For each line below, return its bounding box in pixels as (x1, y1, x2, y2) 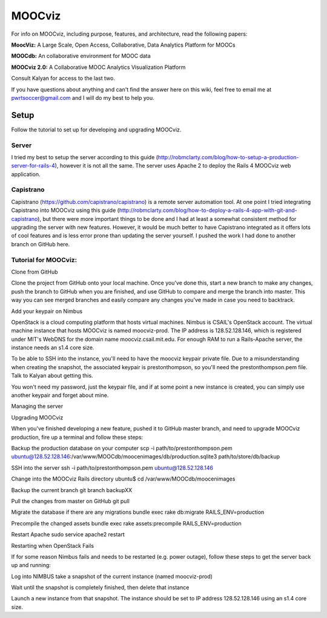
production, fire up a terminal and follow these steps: (11, 433, 144, 441)
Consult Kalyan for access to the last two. (11, 74, 115, 82)
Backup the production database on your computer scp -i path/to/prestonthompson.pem (11, 444, 233, 452)
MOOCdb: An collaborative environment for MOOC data (11, 52, 151, 60)
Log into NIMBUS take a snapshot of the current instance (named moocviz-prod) (11, 573, 213, 580)
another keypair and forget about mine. (11, 392, 109, 399)
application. (11, 170, 41, 178)
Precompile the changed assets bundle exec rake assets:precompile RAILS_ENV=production (11, 519, 242, 527)
